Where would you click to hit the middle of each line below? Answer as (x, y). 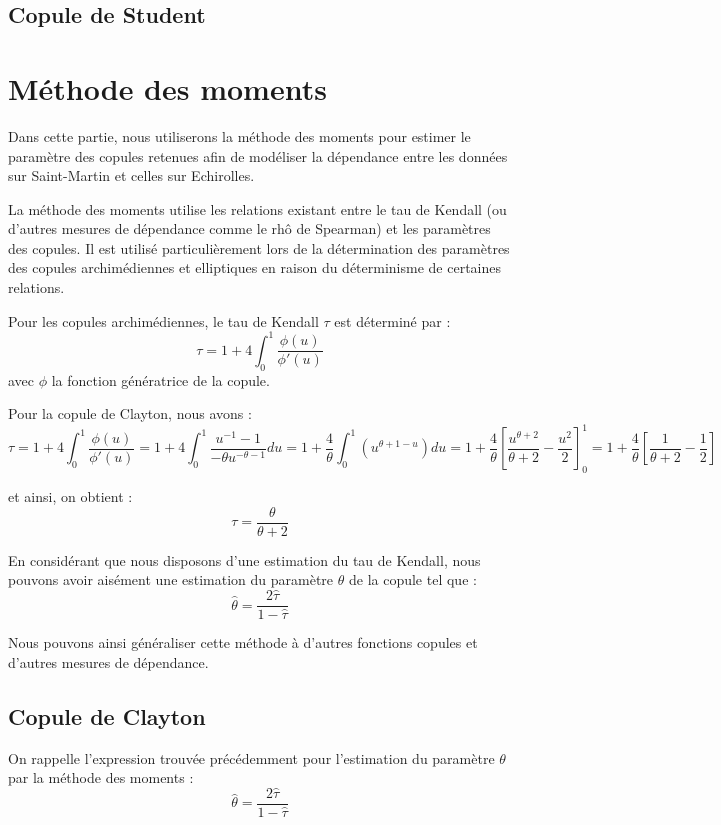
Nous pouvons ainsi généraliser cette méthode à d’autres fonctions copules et (243, 642)
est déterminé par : (392, 320)
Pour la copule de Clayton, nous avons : (130, 413)
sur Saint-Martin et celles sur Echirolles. (131, 175)
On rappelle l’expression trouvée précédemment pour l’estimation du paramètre (251, 757)
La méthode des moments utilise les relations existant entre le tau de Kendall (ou (257, 208)
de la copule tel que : (412, 579)
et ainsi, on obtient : (70, 496)
